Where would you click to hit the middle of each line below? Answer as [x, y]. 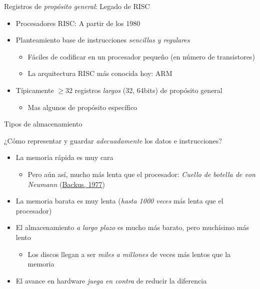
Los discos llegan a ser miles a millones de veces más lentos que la [129, 254]
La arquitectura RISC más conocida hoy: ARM [100, 73]
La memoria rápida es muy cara [64, 157]
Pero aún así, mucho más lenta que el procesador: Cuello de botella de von [141, 174]
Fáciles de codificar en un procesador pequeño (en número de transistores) [141, 56]
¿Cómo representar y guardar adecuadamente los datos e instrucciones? [113, 140]
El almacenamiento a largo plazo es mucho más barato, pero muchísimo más [132, 227]
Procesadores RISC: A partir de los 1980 [78, 23]
